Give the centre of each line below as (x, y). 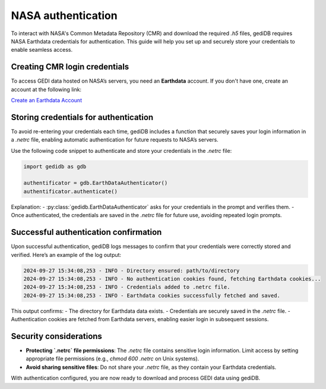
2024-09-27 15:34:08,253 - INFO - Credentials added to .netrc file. (127, 287)
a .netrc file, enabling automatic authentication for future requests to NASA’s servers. (115, 140)
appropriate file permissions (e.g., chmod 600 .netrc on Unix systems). (113, 359)
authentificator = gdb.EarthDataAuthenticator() (96, 183)
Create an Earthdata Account (47, 101)
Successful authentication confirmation (86, 232)
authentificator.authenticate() (71, 191)
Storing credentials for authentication (82, 117)
